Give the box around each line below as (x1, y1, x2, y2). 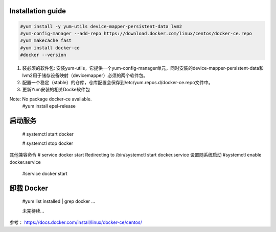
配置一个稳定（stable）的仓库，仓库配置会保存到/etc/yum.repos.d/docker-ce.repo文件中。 (22, 79, 213, 85)
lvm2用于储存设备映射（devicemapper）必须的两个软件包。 (22, 72, 148, 79)
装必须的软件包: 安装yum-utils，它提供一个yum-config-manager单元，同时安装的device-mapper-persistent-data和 (22, 65, 264, 71)
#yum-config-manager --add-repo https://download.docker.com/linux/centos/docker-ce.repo (20, 31, 252, 36)
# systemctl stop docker (22, 140, 74, 146)
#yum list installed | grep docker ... (22, 198, 96, 204)
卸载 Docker (9, 184, 49, 192)
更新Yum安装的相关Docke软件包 (22, 87, 90, 93)
